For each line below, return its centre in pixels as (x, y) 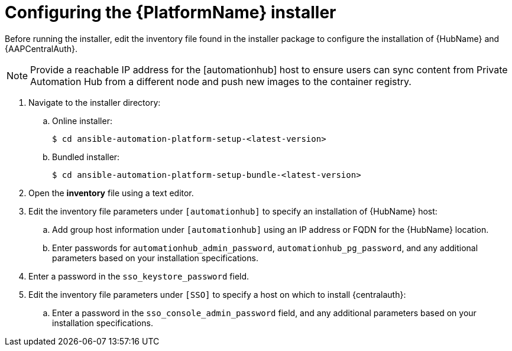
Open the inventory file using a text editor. (111, 193)
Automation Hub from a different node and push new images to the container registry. (221, 81)
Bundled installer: (86, 157)
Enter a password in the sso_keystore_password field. (139, 276)
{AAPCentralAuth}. (41, 48)
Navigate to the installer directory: (95, 102)
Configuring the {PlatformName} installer (171, 12)
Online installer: (82, 121)
